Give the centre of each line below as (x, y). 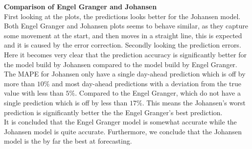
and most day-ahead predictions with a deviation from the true (147, 83)
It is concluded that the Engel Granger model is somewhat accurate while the (120, 122)
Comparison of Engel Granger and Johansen (80, 6)
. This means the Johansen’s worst (194, 102)
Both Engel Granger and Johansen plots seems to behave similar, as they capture (126, 26)
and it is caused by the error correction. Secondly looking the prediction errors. (123, 45)
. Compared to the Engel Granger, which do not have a (158, 93)
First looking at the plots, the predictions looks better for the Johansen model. (122, 16)
